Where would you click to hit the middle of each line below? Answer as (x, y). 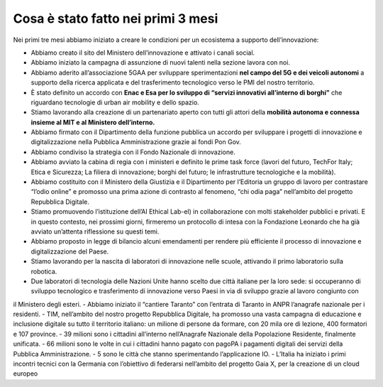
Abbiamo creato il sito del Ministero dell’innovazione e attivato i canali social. (143, 53)
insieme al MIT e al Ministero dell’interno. (93, 122)
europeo (26, 374)
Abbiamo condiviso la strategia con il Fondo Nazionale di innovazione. (133, 152)
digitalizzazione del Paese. (70, 251)
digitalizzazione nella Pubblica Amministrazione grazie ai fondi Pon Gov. (136, 142)
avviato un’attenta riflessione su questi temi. (95, 231)
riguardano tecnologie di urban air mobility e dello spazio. (115, 102)
